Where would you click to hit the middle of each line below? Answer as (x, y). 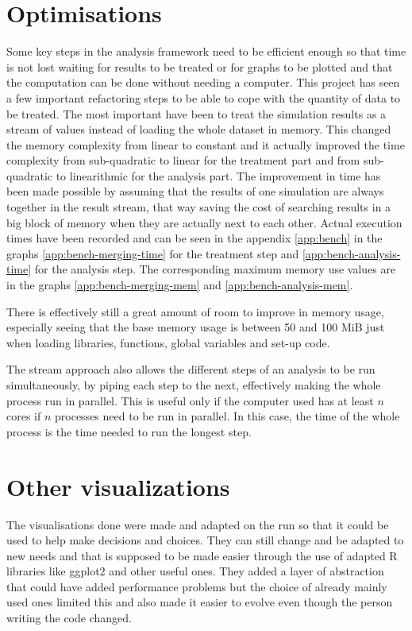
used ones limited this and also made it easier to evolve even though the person (200, 602)
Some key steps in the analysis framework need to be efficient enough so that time (206, 51)
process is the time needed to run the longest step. (129, 431)
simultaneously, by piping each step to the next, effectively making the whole (194, 385)
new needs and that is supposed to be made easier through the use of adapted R (202, 555)
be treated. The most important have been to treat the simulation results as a (196, 113)
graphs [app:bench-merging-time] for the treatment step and (153, 253)
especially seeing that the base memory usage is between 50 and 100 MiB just (196, 327)
